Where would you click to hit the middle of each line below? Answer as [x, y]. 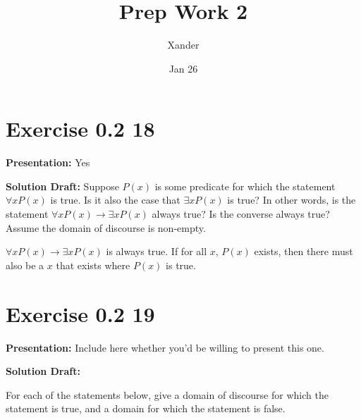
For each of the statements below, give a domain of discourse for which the [167, 394]
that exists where [93, 265]
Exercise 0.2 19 [80, 313]
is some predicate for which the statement [245, 186]
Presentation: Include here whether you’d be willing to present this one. [165, 347]
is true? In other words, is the [292, 200]
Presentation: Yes [48, 162]
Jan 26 [183, 68]
